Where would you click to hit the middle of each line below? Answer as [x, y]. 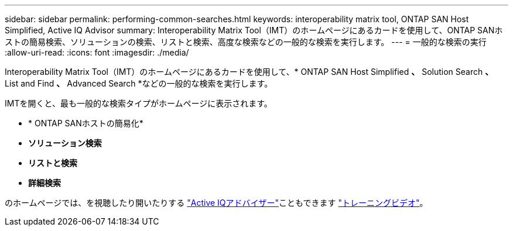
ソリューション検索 [65, 143]
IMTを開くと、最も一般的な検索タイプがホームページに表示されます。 [138, 103]
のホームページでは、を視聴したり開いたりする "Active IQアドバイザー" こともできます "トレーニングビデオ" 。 [216, 203]
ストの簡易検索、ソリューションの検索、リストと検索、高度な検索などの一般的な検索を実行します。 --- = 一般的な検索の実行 [246, 42]
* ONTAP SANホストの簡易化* [86, 123]
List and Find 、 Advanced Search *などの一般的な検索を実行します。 [139, 83]
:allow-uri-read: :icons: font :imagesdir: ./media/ [97, 52]
